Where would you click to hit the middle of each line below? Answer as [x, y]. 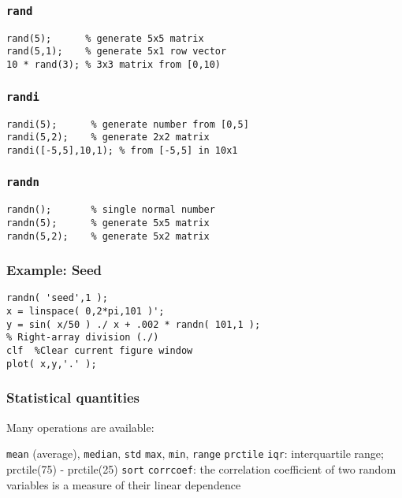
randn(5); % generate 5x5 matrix [108, 223]
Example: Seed [54, 270]
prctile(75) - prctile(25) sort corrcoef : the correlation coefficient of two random [201, 468]
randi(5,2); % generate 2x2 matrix [108, 138]
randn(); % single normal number [111, 210]
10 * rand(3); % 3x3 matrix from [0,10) [114, 65]
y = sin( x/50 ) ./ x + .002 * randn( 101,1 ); [134, 324]
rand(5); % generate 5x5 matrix [105, 38]
